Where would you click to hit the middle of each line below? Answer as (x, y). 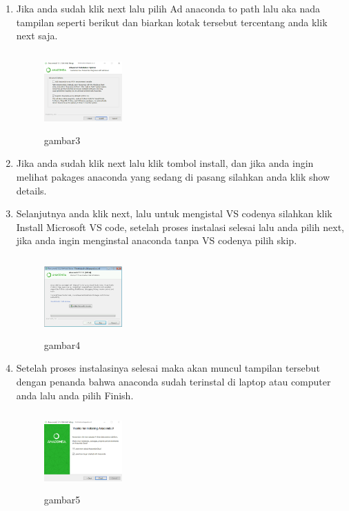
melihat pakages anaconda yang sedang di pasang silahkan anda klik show (173, 176)
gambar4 (62, 344)
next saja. (37, 36)
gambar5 (62, 500)
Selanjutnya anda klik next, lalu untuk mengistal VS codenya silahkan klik (174, 213)
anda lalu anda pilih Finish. (75, 395)
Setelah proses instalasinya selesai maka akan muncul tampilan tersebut (168, 368)
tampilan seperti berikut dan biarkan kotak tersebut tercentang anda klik (172, 22)
